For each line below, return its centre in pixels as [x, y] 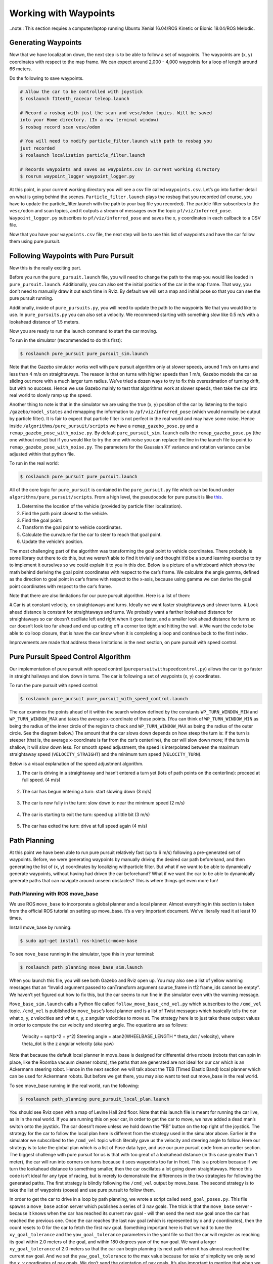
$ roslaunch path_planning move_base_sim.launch [81, 967]
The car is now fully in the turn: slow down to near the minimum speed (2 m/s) [103, 803]
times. [16, 918]
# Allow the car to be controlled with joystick [81, 92]
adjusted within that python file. [42, 454]
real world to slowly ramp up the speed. [51, 395]
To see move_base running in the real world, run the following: [74, 1086]
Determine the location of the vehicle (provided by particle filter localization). [102, 506]
